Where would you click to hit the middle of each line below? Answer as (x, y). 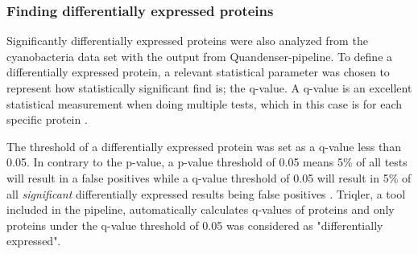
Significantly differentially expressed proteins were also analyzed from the (187, 41)
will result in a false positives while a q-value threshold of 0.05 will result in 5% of (209, 177)
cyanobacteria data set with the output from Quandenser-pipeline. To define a (200, 56)
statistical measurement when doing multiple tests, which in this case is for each (205, 103)
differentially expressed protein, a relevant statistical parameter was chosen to (198, 72)
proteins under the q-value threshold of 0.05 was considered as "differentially (195, 225)
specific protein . (47, 119)
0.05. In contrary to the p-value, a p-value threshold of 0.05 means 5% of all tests (207, 162)
